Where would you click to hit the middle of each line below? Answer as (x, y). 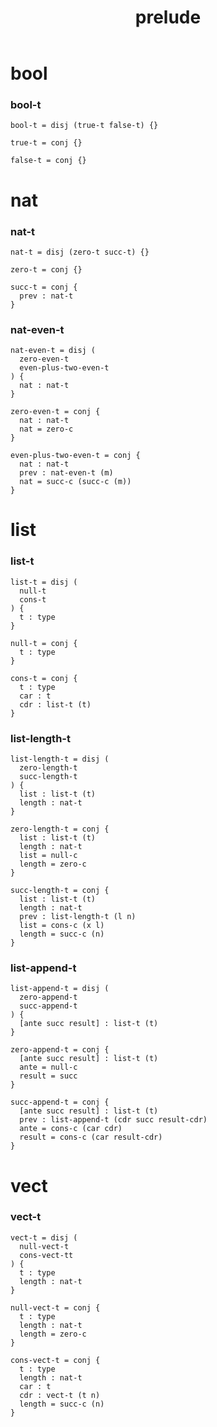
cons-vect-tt (46, 1255)
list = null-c (48, 856)
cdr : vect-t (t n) (60, 1395)
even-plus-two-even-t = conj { (75, 456)
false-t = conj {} (48, 161)
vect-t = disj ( (44, 1237)
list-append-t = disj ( (60, 989)
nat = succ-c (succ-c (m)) (75, 482)
